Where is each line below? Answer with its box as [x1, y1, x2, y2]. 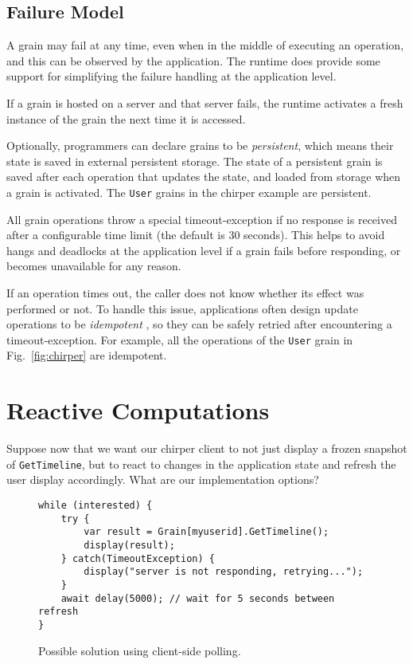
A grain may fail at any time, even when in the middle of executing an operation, [6, 37, 404, 53]
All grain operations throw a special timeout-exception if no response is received [6, 210, 397, 227]
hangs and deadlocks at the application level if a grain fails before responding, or [6, 242, 401, 258]
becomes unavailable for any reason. [6, 257, 181, 274]
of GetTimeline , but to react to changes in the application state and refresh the [6, 455, 396, 472]
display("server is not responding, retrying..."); [84, 566, 364, 578]
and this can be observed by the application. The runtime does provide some [6, 52, 380, 69]
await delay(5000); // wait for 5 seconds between [60, 592, 335, 604]
